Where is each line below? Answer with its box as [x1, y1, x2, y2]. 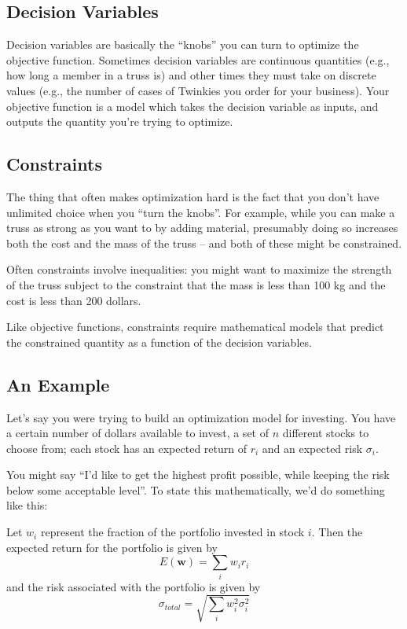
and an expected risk [262, 440, 363, 456]
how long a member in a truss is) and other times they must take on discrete [6, 67, 376, 83]
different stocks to [282, 425, 369, 441]
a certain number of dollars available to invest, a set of [6, 425, 269, 441]
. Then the [311, 524, 363, 540]
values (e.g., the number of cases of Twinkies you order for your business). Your [6, 82, 390, 98]
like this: [6, 497, 48, 513]
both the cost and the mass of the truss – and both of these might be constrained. [6, 234, 402, 251]
